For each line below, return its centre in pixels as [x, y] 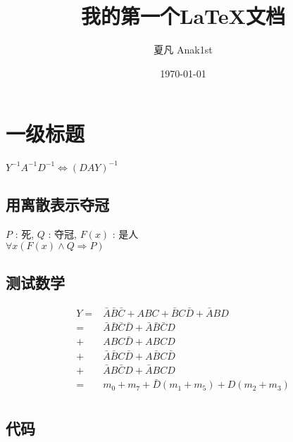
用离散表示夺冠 [57, 204]
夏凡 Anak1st [183, 50]
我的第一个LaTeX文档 [183, 16]
